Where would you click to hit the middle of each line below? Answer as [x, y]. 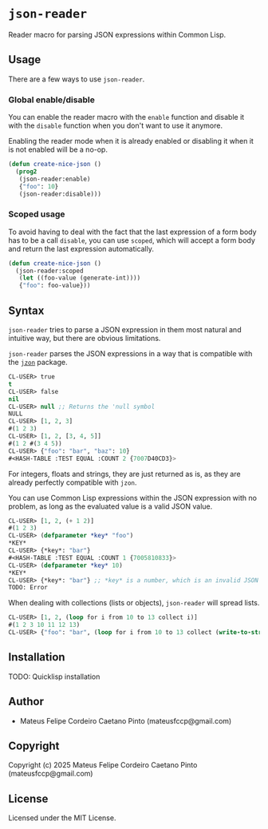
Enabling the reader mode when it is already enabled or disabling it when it [131, 141]
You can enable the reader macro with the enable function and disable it [126, 117]
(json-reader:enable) [55, 179]
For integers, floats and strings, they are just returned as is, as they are [124, 474]
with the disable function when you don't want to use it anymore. [116, 125]
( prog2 [26, 171]
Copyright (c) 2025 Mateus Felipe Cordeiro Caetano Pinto [103, 765]
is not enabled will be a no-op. [58, 149]
